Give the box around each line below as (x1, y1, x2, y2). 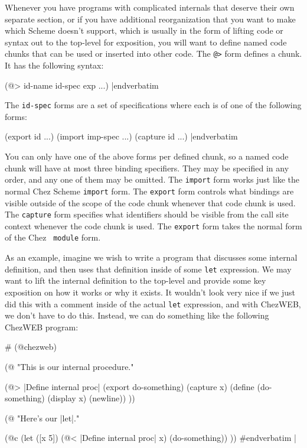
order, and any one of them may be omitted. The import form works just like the (5, 173, 300, 186)
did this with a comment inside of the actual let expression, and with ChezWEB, (5, 297, 301, 310)
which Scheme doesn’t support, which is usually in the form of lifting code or (5, 24, 283, 37)
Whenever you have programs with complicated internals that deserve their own (5, 1, 295, 13)
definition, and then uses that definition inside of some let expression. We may (5, 262, 292, 275)
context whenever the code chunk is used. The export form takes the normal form (5, 219, 302, 232)
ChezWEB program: (5, 320, 79, 333)
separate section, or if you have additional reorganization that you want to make (5, 12, 296, 25)
